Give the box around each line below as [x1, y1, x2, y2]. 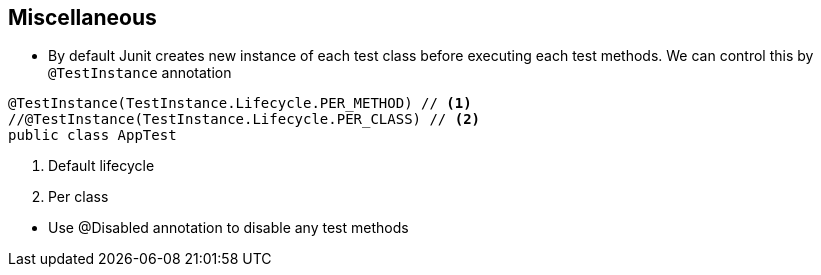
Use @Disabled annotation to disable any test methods [48, 219, 409, 237]
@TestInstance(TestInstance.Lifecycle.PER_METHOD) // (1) [8, 95, 472, 112]
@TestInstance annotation [48, 64, 232, 82]
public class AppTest [8, 127, 177, 144]
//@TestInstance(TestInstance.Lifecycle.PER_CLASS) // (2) [8, 111, 481, 128]
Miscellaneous [8, 5, 157, 30]
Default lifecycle [48, 157, 155, 175]
